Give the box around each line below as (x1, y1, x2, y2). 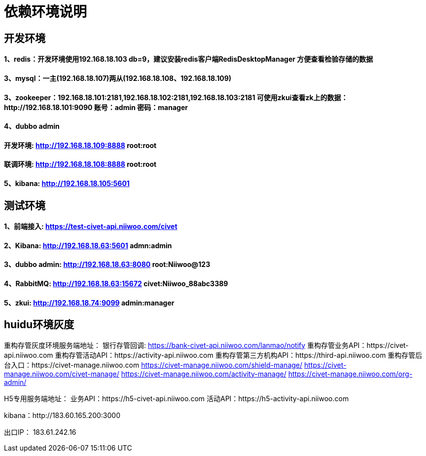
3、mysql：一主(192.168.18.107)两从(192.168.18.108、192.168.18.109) (4, 74, 232, 82)
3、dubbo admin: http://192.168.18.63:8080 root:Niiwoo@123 (4, 260, 211, 269)
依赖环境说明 (4, 3, 87, 20)
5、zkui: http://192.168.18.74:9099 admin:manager (4, 298, 175, 307)
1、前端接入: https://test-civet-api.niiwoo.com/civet (4, 222, 177, 231)
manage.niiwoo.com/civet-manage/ (4, 369, 119, 378)
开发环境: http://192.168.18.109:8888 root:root (4, 141, 157, 150)
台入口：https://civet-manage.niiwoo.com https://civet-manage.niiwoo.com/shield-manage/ (4, 360, 303, 369)
